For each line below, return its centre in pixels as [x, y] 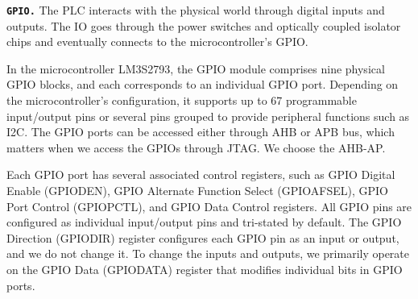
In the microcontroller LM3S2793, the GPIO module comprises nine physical [196, 68]
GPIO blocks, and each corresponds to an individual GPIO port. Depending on [203, 84]
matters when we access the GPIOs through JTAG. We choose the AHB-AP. [196, 147]
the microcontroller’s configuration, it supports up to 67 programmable [182, 100]
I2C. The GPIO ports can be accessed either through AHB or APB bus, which [201, 132]
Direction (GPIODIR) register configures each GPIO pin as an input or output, [203, 237]
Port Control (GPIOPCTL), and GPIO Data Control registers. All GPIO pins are [209, 206]
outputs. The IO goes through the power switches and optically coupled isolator [204, 25]
